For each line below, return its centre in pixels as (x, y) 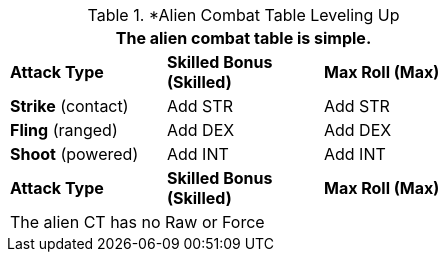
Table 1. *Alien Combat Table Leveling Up (243, 15)
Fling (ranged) (64, 130)
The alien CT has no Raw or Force (137, 222)
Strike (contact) (69, 106)
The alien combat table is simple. (243, 38)
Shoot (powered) (74, 154)
